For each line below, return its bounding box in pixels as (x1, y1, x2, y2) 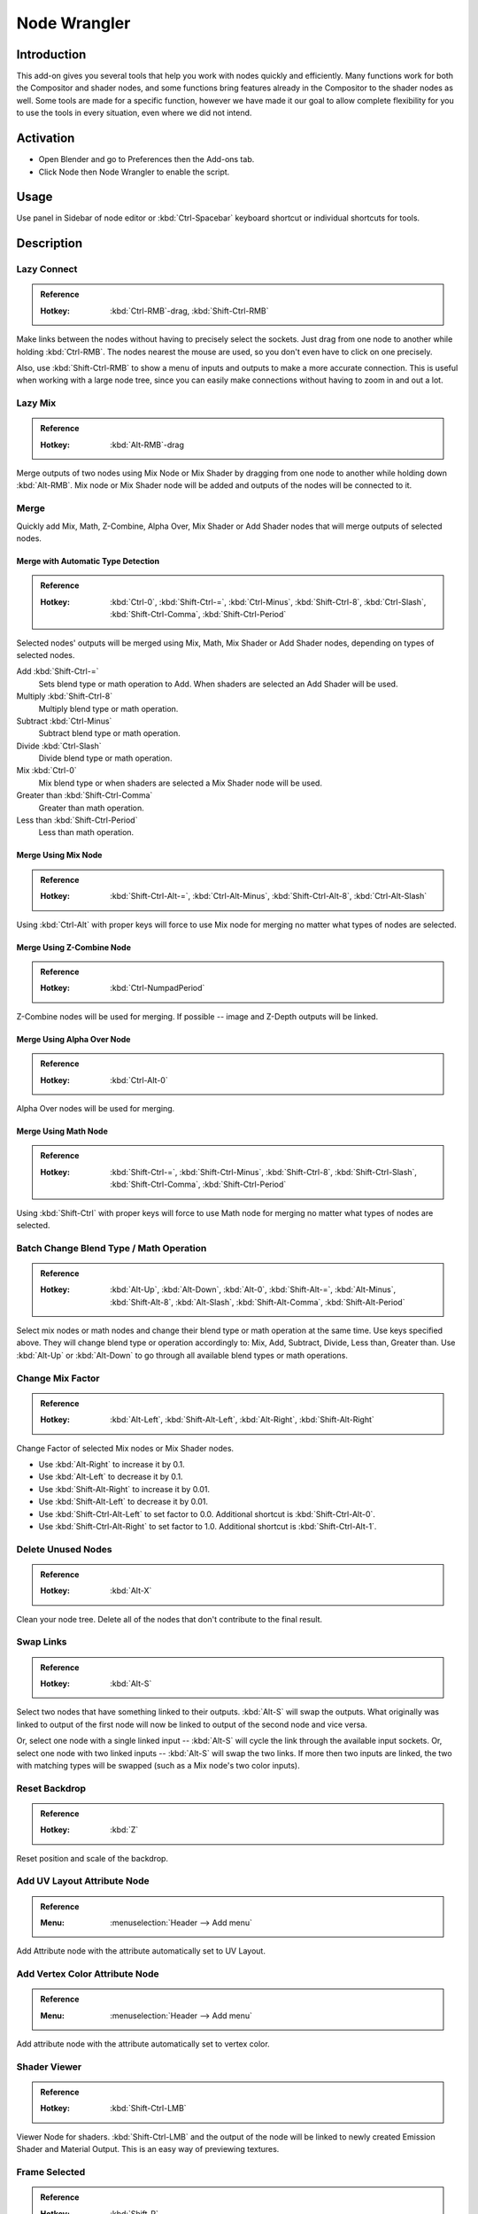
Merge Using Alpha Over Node (16, 1033, 131, 1044)
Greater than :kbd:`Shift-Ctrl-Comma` (16, 790, 153, 801)
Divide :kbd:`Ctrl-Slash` (16, 740, 102, 751)
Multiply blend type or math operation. (38, 703, 179, 714)
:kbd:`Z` (110, 1824, 139, 1835)
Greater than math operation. (38, 802, 145, 813)
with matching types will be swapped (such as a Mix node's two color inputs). (16, 1760, 300, 1770)
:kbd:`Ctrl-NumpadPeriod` (110, 983, 205, 994)
